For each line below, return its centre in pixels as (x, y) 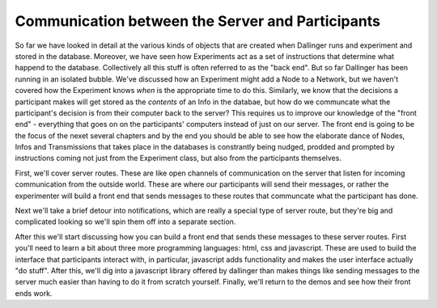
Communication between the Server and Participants (197, 21)
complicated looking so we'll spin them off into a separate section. (125, 222)
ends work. (34, 293)
